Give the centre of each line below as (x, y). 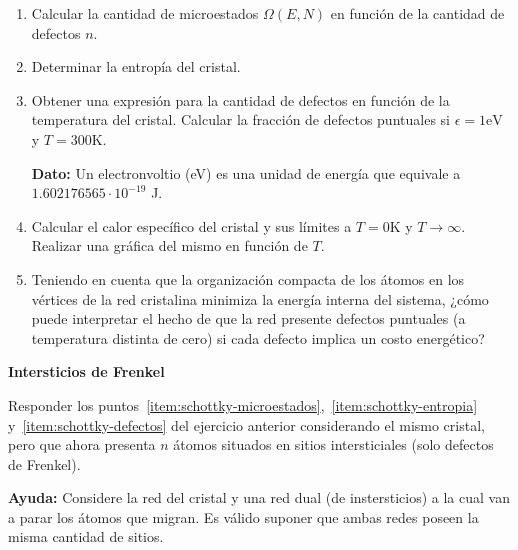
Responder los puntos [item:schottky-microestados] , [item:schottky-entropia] (243, 404)
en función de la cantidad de (417, 13)
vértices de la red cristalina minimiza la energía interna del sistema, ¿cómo (260, 298)
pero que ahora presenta (82, 444)
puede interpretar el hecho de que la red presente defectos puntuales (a (248, 318)
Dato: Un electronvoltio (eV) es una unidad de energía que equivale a (246, 172)
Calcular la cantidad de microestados (145, 13)
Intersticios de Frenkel (86, 371)
